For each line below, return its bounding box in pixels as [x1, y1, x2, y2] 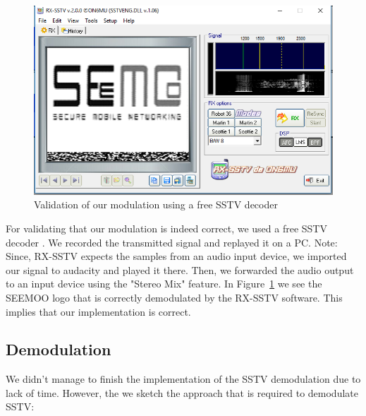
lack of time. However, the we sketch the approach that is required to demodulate [6, 385, 358, 400]
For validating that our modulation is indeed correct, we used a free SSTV [6, 220, 327, 235]
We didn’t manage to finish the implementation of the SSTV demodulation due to [6, 372, 361, 386]
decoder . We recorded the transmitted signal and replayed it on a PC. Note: [6, 234, 338, 249]
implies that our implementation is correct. [6, 304, 191, 319]
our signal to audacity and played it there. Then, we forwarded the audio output [6, 262, 354, 277]
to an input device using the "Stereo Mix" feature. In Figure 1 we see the [6, 276, 322, 291]
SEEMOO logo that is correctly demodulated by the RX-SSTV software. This [6, 290, 343, 304]
